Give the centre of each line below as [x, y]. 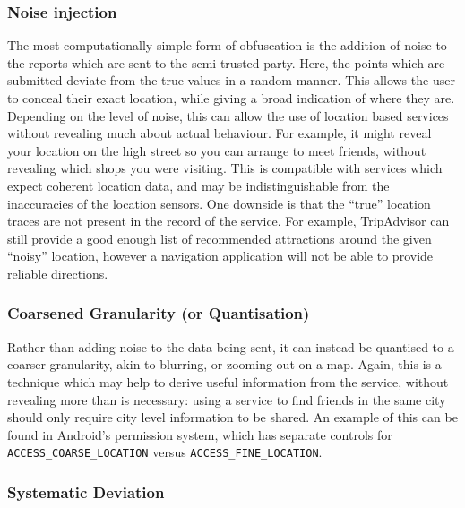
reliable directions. [58, 273]
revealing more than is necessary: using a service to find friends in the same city [227, 399]
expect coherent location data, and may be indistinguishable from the [198, 185]
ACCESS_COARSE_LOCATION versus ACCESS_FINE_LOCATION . [165, 452]
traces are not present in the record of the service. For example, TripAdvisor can [228, 221]
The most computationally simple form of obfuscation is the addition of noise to [227, 45]
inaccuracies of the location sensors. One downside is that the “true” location [219, 203]
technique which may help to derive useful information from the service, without [228, 381]
